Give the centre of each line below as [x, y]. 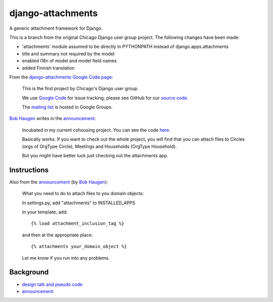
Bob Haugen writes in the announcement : [53, 118]
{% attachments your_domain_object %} [79, 247]
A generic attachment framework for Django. [56, 28]
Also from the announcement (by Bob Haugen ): [59, 182]
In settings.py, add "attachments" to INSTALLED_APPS [79, 203]
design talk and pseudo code [52, 284]
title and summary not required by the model [68, 53]
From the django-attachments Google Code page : [61, 77]
